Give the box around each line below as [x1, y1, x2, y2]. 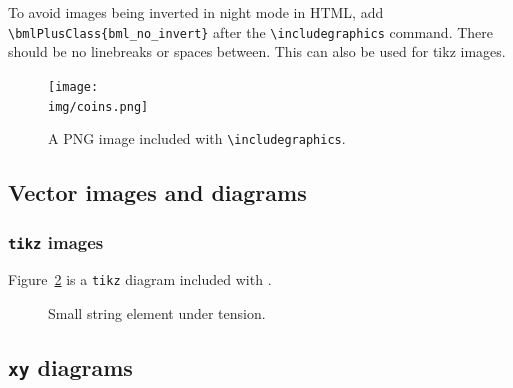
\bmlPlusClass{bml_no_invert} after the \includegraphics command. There [8, 21, 494, 42]
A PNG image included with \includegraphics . [48, 128, 346, 149]
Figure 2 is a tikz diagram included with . [8, 269, 272, 290]
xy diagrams [8, 352, 133, 383]
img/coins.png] [48, 99, 149, 114]
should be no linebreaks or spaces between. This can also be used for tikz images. [8, 41, 506, 62]
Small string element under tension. [48, 303, 266, 324]
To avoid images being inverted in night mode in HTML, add [8, 2, 384, 22]
